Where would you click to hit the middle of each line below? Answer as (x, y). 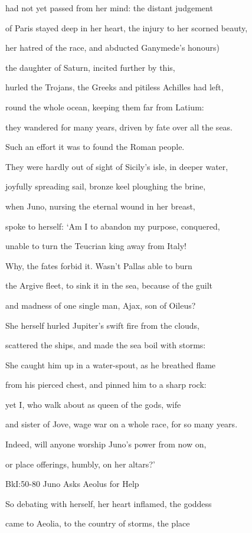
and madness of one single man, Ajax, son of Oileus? (101, 305)
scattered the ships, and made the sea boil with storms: (106, 345)
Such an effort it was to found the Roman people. (95, 147)
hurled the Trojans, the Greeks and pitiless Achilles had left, (114, 87)
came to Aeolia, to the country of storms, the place (98, 523)
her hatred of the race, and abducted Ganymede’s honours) (112, 48)
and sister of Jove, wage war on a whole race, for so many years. (122, 424)
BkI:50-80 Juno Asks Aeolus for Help (72, 484)
